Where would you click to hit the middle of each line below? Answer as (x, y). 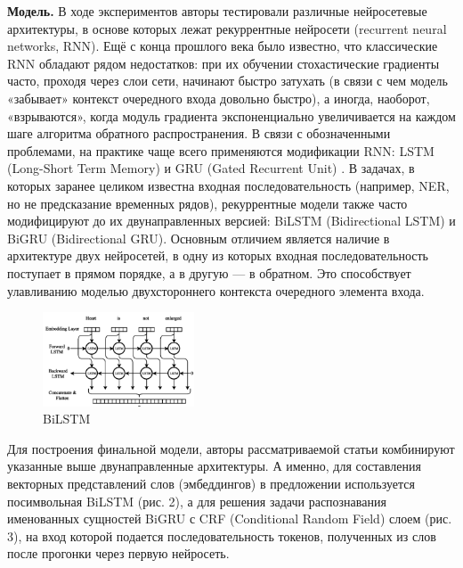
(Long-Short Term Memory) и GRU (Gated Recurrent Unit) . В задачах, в (211, 168)
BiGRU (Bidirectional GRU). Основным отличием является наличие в (199, 238)
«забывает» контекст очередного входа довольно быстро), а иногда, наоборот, (219, 98)
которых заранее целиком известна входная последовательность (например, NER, (228, 185)
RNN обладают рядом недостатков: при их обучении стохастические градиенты (223, 63)
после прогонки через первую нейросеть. (118, 553)
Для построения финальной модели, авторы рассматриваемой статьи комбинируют (231, 448)
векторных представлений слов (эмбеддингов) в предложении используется (211, 483)
